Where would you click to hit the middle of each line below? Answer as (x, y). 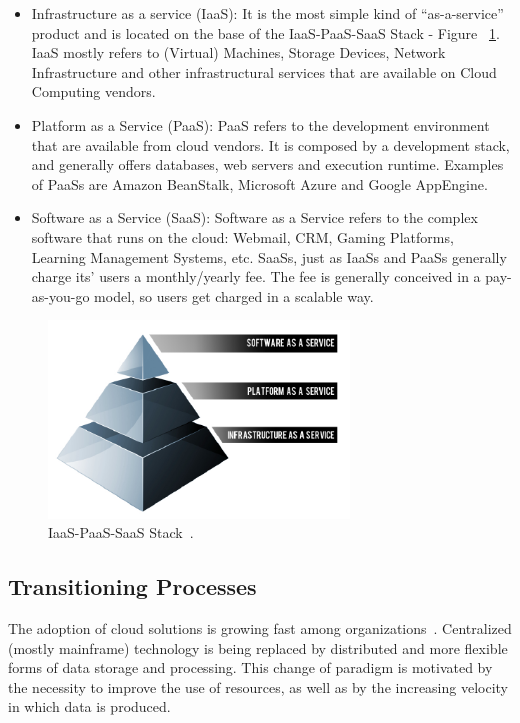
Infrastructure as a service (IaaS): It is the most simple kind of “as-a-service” (267, 13)
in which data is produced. (89, 706)
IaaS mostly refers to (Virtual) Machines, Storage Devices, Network (238, 52)
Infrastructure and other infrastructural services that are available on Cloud (264, 71)
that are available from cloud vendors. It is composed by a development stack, (270, 144)
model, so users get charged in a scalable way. (234, 295)
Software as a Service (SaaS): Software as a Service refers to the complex (254, 217)
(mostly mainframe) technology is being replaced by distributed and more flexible (258, 647)
